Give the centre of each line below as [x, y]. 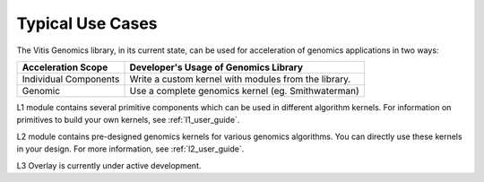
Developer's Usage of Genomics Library [216, 67]
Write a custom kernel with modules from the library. [240, 79]
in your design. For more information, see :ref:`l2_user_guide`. [130, 149]
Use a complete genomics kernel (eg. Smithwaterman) [245, 91]
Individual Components [71, 79]
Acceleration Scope [65, 67]
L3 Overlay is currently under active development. [109, 165]
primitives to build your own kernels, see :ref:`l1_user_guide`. [128, 120]
